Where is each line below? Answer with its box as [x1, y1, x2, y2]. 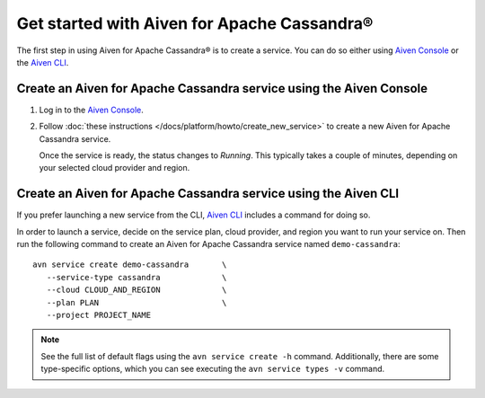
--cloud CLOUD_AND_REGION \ [46, 285, 227, 296]
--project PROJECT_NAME [46, 310, 152, 321]
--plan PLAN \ [46, 297, 227, 307]
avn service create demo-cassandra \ [32, 260, 227, 270]
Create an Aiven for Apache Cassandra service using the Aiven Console [16, 81, 428, 96]
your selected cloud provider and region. [39, 163, 190, 173]
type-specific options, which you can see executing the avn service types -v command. [40, 364, 385, 375]
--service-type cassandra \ [46, 272, 227, 282]
